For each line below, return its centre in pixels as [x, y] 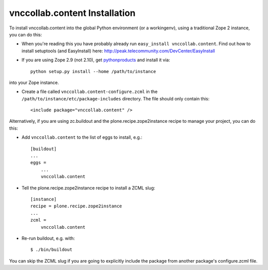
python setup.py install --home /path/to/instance [93, 71]
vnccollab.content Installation [72, 13]
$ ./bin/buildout [51, 250]
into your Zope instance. [34, 83]
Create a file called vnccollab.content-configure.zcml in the [90, 91]
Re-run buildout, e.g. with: [48, 238]
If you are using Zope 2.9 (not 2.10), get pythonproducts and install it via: [96, 60]
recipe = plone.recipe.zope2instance [76, 206]
